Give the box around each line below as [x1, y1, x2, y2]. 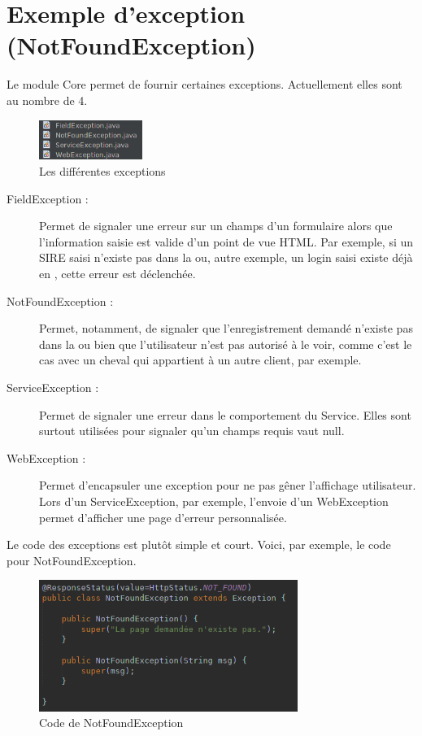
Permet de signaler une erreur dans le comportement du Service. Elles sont [39, 406, 411, 423]
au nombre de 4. [7, 91, 88, 108]
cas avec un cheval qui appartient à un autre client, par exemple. [39, 351, 362, 368]
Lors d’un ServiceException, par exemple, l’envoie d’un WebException [39, 492, 389, 509]
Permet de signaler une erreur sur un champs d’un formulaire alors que [39, 217, 393, 234]
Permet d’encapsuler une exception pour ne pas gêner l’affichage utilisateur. [39, 477, 416, 494]
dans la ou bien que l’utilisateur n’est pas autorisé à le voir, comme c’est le [39, 335, 412, 352]
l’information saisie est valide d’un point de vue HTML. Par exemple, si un [39, 233, 414, 250]
